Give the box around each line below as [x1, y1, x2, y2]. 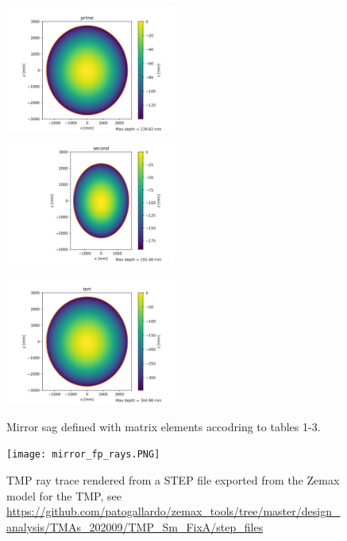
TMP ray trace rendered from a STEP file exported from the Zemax [6, 472, 340, 488]
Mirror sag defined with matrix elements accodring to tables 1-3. [6, 418, 321, 434]
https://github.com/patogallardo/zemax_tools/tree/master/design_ [6, 503, 341, 520]
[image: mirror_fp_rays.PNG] [6, 449, 160, 461]
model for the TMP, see [6, 487, 121, 504]
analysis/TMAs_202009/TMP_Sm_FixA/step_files [6, 518, 264, 535]
